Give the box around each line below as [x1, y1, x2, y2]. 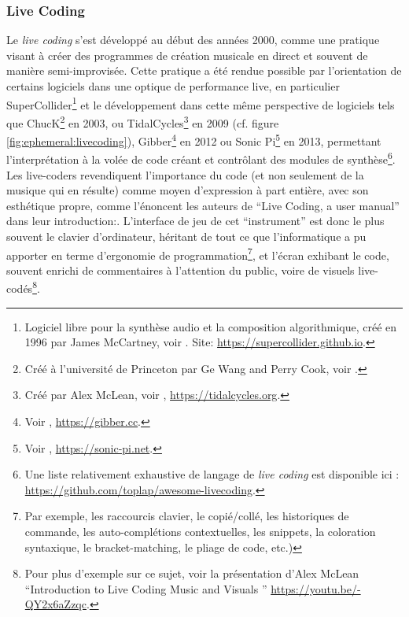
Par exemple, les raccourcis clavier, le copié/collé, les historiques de [24, 508, 349, 524]
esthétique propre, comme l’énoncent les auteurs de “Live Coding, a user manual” [6, 197, 400, 213]
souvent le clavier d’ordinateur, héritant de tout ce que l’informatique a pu [6, 227, 367, 244]
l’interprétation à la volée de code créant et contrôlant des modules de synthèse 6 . [6, 149, 396, 167]
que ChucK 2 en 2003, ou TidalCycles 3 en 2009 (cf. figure [6, 112, 279, 131]
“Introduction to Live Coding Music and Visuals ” [24, 580, 267, 597]
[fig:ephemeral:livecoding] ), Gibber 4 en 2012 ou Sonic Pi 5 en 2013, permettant [6, 131, 381, 149]
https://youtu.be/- [271, 580, 361, 597]
